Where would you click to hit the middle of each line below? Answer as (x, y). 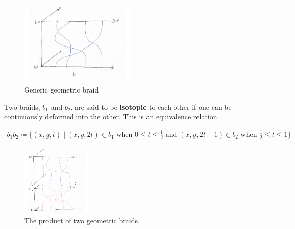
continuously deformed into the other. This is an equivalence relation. (112, 117)
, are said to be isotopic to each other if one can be (151, 106)
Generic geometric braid (62, 90)
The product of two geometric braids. (82, 220)
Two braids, (22, 106)
